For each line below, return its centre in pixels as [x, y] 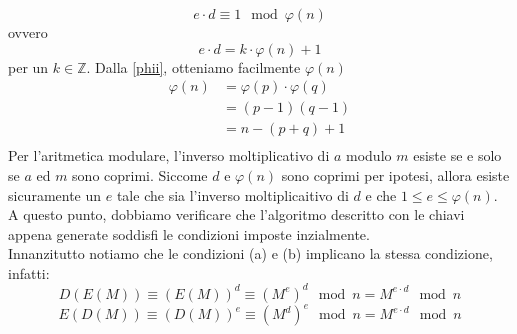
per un [28, 66]
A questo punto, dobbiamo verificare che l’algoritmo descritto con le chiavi [236, 214]
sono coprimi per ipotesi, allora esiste [395, 174]
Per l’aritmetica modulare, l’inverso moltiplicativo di [169, 155]
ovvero [28, 32]
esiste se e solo [457, 155]
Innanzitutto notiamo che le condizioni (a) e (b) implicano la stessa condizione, [250, 253]
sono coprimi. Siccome [140, 174]
